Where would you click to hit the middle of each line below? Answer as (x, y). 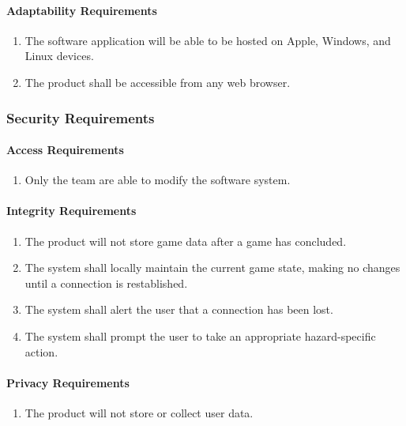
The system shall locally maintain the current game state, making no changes (212, 268)
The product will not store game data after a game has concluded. (186, 241)
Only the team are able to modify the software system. (158, 180)
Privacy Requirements (68, 382)
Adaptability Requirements (82, 10)
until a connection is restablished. (106, 283)
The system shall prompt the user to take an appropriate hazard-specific (200, 336)
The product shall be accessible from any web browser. (158, 82)
